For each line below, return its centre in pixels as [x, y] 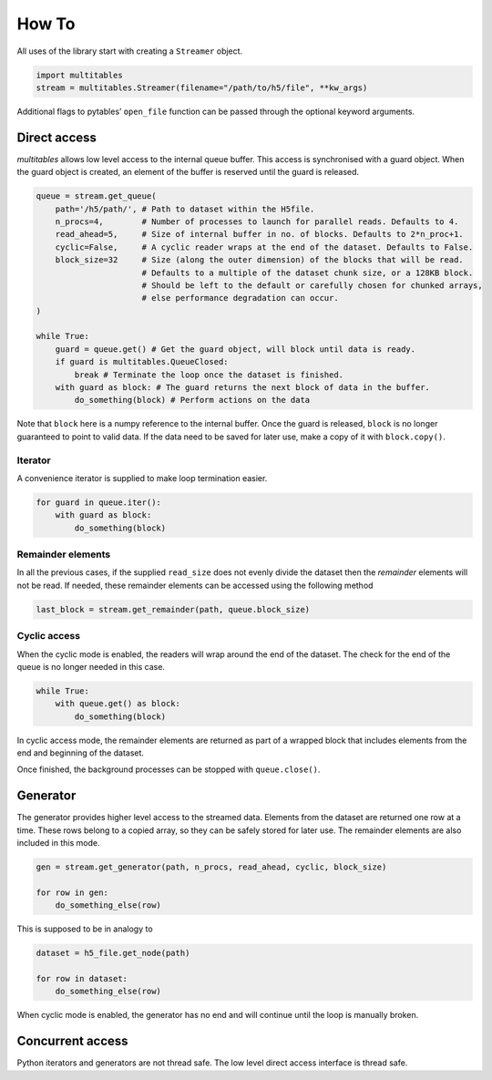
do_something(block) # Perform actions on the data [192, 400]
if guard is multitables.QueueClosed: [142, 362]
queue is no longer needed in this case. [91, 666]
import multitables [79, 75]
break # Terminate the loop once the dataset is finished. [209, 375]
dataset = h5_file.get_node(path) [113, 953]
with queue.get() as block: [118, 704]
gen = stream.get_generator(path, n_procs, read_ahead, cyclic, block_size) [211, 867]
